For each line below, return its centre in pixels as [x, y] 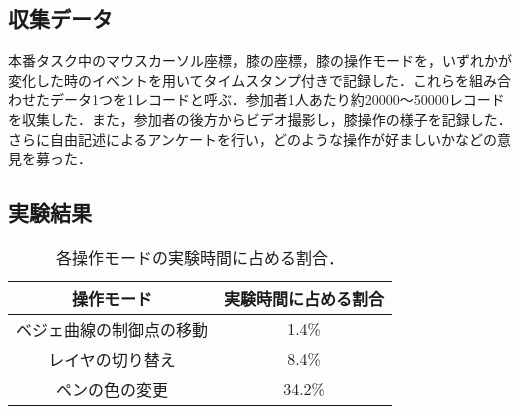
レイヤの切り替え [112, 359]
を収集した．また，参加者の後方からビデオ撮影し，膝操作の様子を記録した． [260, 118]
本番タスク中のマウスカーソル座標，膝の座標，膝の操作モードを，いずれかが [260, 60]
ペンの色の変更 [112, 389]
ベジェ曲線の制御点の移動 [112, 329]
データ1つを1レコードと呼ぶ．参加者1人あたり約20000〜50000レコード [277, 99]
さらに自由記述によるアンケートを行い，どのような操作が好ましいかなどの [253, 138]
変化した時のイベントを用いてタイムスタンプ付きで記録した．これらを [238, 79]
